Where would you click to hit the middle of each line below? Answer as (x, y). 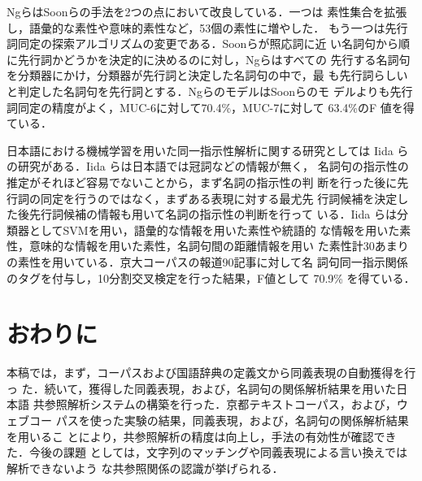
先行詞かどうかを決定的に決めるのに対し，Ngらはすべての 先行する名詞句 (214, 59)
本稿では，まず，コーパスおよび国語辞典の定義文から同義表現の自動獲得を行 (211, 373)
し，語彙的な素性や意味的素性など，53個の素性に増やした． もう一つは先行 (207, 27)
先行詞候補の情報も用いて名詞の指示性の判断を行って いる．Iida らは (213, 214)
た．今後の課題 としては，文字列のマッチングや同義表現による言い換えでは (207, 452)
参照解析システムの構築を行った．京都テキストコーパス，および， (220, 404)
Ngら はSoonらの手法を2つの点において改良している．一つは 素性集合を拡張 (207, 11)
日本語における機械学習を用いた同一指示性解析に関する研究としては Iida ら (208, 150)
